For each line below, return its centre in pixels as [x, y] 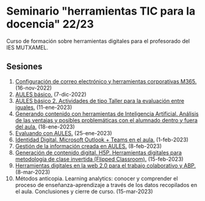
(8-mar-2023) [33, 172]
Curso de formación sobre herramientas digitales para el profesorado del [98, 41]
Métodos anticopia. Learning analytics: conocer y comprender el [96, 178]
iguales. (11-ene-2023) [43, 107]
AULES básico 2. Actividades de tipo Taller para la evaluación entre [100, 100]
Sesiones [24, 67]
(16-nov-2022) [33, 88]
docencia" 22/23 [50, 24]
